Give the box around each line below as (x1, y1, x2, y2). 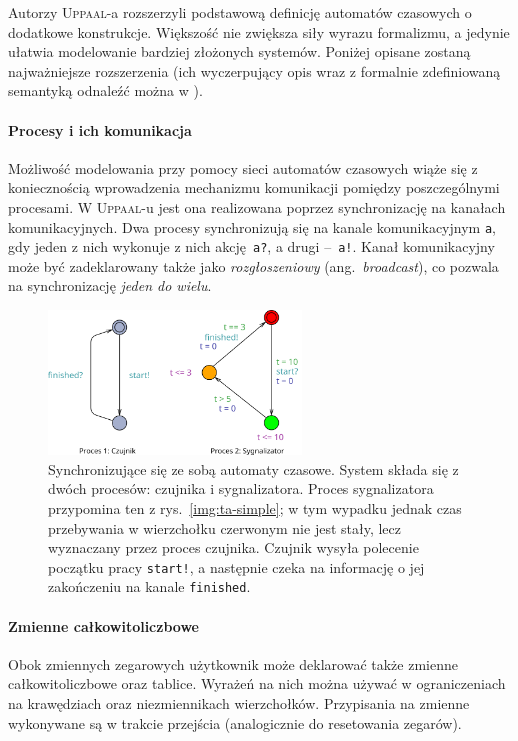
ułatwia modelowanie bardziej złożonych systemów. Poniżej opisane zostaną (8, 41, 471, 62)
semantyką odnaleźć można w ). (8, 80, 203, 101)
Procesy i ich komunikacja (8, 119, 192, 140)
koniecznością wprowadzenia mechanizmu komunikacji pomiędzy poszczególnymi (8, 177, 500, 198)
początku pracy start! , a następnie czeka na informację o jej (48, 556, 425, 577)
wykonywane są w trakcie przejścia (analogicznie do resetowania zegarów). (8, 712, 462, 733)
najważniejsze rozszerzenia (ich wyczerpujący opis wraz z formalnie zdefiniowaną (8, 60, 501, 81)
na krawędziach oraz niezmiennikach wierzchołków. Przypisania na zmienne (8, 693, 470, 714)
